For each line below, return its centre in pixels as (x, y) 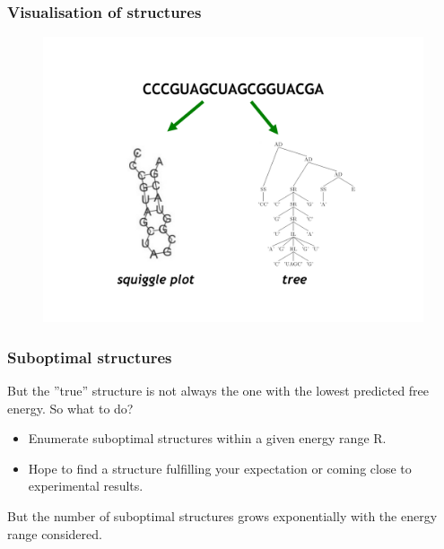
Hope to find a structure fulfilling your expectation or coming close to (220, 468)
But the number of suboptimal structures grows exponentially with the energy (222, 516)
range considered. (55, 533)
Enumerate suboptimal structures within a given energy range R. (207, 438)
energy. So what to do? (70, 408)
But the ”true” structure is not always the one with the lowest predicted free (218, 391)
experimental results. (86, 486)
